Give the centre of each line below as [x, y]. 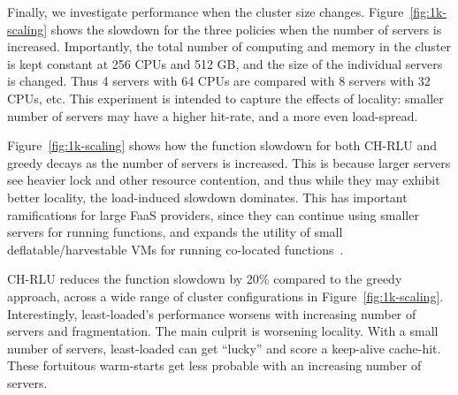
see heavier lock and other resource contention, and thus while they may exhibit [224, 180]
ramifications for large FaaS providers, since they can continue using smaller [213, 214]
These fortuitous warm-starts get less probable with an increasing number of [214, 365]
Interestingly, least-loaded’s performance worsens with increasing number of [212, 313]
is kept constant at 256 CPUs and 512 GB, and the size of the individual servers [225, 63]
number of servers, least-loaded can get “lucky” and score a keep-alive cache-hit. [224, 348]
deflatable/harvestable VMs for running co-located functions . [176, 249]
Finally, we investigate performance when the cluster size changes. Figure [206, 11]
